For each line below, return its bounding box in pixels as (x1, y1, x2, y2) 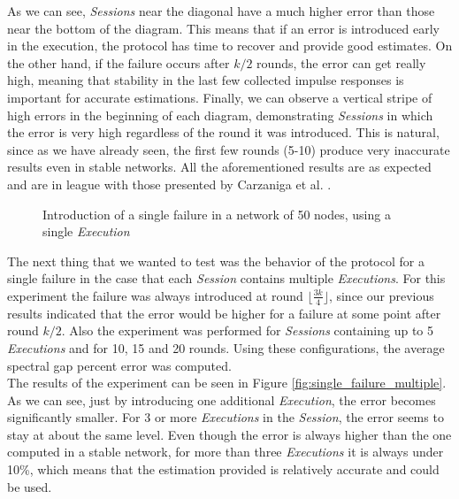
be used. (7, 477, 52, 495)
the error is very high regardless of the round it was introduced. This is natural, (7, 123, 440, 142)
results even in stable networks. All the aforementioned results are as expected (7, 157, 432, 176)
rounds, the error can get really (256, 53, 426, 72)
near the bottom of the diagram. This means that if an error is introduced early (7, 19, 440, 37)
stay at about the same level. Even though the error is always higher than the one (7, 425, 452, 443)
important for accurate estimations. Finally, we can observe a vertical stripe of (7, 88, 432, 106)
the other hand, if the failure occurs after (7, 53, 230, 72)
